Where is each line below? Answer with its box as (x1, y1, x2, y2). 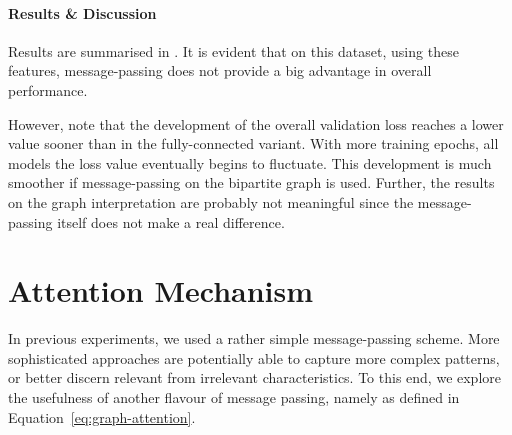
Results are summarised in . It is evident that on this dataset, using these (8, 40, 459, 61)
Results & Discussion (8, 2, 157, 23)
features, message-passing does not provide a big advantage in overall (8, 60, 432, 81)
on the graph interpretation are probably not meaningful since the (8, 191, 414, 212)
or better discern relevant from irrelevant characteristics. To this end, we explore (8, 367, 501, 388)
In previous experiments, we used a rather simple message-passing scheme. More (8, 328, 500, 349)
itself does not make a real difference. (57, 211, 285, 232)
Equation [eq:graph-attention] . (8, 406, 196, 427)
